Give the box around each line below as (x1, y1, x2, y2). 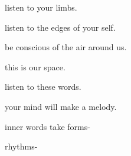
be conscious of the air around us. (5, 41, 127, 53)
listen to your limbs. (5, 1, 77, 13)
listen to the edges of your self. (5, 21, 116, 33)
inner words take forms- (5, 120, 90, 132)
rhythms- (5, 140, 38, 152)
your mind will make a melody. (5, 100, 117, 112)
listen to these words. (5, 80, 81, 93)
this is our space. (5, 60, 65, 73)
